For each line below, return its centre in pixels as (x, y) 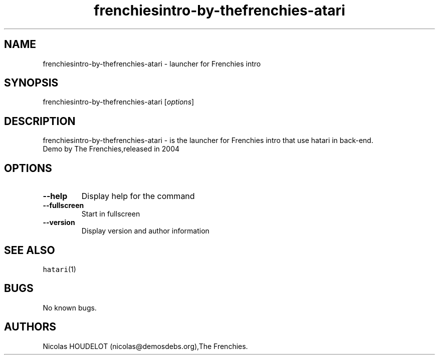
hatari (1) (59, 269)
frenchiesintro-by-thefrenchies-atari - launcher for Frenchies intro (152, 63)
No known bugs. (70, 307)
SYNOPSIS (31, 83)
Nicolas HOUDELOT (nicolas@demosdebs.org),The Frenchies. (145, 346)
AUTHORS (30, 327)
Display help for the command (138, 196)
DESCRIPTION (40, 121)
